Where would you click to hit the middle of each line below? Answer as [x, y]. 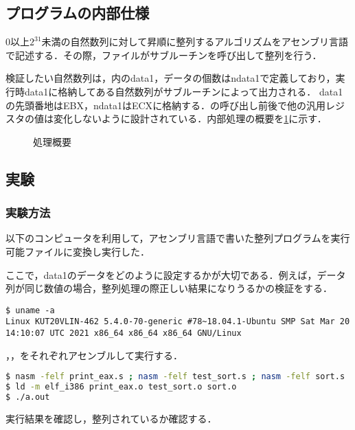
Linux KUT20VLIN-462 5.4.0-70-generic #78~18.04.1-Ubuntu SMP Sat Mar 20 [178, 322]
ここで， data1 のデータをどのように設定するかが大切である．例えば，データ [176, 274]
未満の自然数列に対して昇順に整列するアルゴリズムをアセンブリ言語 [195, 42]
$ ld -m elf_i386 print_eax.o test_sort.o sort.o [121, 387]
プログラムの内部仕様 [78, 13]
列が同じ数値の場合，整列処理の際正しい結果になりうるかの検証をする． [169, 288]
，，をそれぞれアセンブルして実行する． [94, 355]
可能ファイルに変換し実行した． [78, 251]
